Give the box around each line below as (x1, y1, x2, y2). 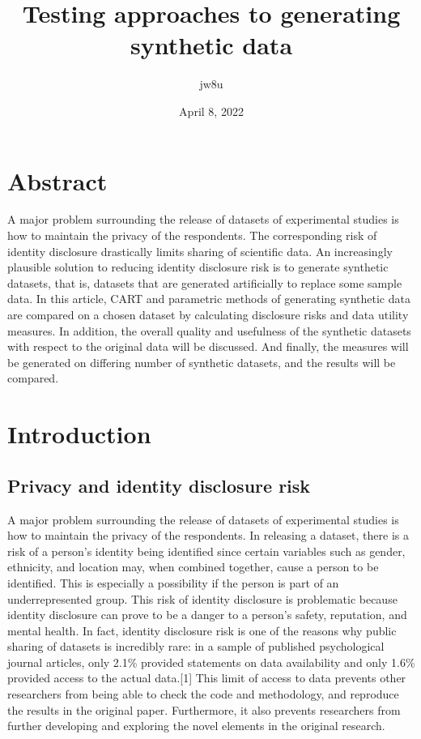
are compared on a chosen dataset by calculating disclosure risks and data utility (7, 306, 409, 323)
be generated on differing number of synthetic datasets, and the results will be (7, 353, 396, 370)
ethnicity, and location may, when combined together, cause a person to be (7, 558, 379, 575)
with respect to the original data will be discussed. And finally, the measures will (7, 338, 409, 355)
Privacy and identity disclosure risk (7, 472, 311, 498)
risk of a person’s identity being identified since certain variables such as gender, (7, 542, 406, 559)
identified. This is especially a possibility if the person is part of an (7, 574, 339, 591)
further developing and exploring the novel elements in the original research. (7, 717, 385, 734)
